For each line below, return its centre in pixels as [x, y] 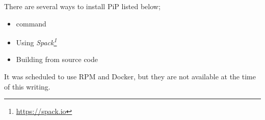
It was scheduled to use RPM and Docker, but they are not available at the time [130, 77]
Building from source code [57, 59]
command [31, 23]
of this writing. [27, 86]
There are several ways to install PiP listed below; [82, 6]
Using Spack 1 [36, 41]
